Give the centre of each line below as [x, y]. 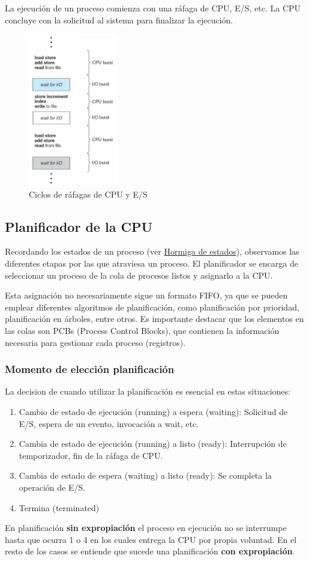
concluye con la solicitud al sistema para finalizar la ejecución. [119, 20]
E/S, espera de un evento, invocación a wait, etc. [109, 423]
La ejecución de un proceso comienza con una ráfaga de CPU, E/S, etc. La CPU [153, 8]
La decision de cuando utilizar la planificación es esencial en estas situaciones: [148, 391]
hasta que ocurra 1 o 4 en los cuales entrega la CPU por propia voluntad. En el [151, 539]
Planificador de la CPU [79, 226]
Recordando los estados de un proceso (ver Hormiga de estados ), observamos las [152, 251]
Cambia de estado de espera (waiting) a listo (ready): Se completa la [145, 475]
